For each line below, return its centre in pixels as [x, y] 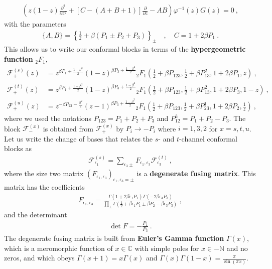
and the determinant [36, 215]
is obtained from [68, 128]
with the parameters [35, 24]
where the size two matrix [44, 173]
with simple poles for [167, 248]
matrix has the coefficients [44, 187]
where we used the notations [48, 118]
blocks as [18, 148]
